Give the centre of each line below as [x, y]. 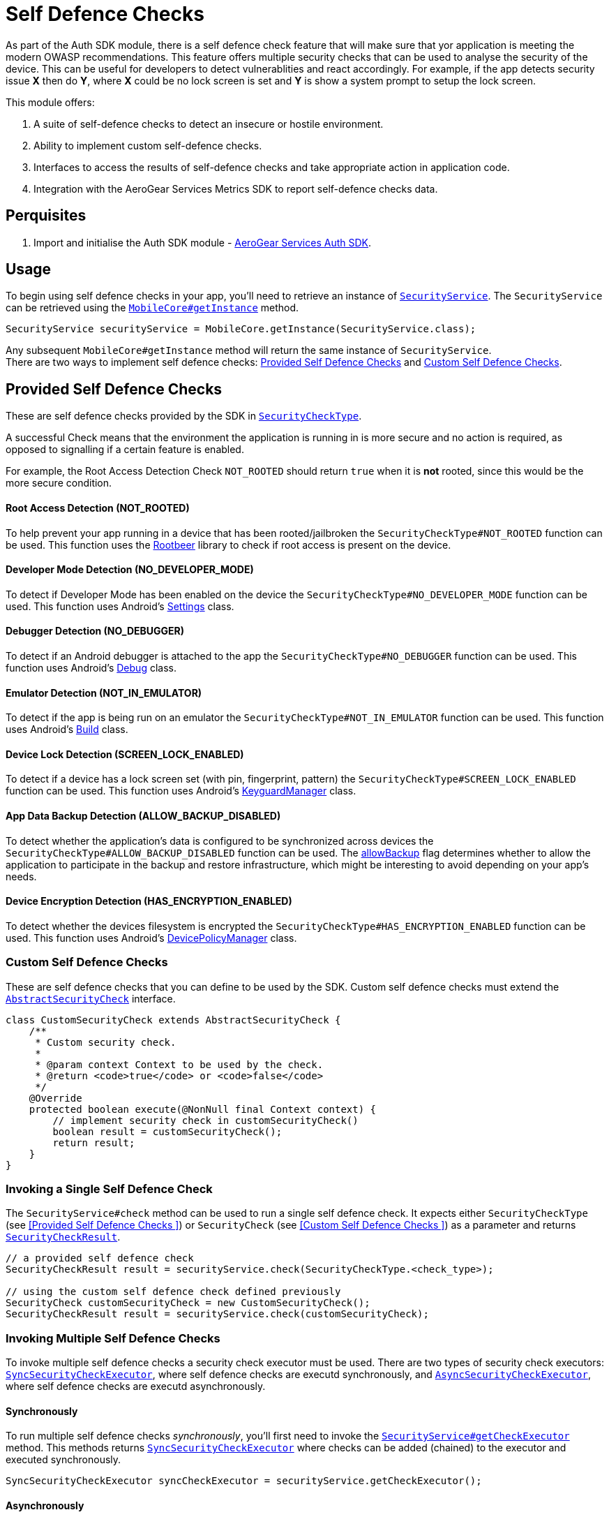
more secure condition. [59, 483]
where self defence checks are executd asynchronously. [136, 1386]
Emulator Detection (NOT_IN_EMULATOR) [104, 693]
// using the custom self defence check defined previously [173, 1292]
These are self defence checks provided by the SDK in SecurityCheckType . [184, 416]
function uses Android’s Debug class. [91, 667]
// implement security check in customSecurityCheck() [205, 1120]
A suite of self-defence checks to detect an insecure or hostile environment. [209, 124]
